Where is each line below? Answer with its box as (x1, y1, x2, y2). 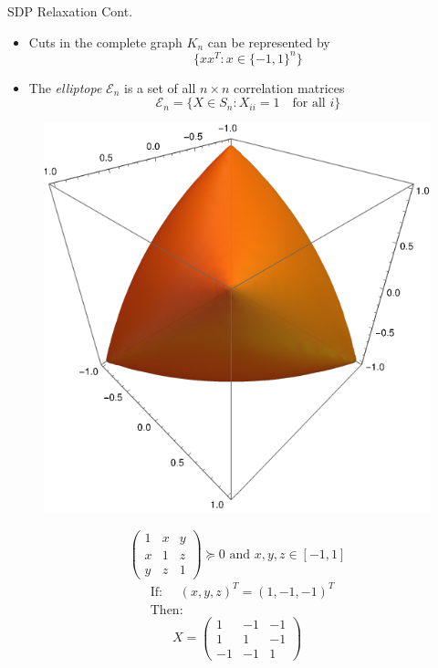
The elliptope (28, 78, 102, 97)
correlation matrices (234, 78, 345, 97)
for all (292, 97, 326, 110)
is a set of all (124, 78, 196, 97)
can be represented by (207, 32, 330, 51)
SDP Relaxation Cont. (7, 2, 133, 20)
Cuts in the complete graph (28, 32, 182, 51)
